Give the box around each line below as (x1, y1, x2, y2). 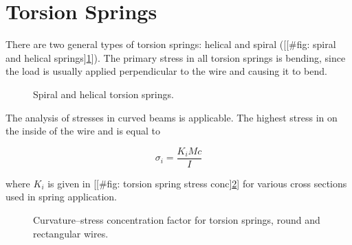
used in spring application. (5, 189, 118, 204)
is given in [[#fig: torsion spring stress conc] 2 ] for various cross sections (47, 176, 347, 190)
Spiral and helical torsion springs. (33, 86, 174, 101)
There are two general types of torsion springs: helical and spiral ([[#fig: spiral (5, 37, 336, 51)
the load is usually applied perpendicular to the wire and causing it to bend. (5, 64, 327, 78)
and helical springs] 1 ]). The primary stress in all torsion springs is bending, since (5, 50, 346, 65)
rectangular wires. (33, 226, 109, 240)
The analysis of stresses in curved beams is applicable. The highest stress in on (5, 110, 338, 124)
